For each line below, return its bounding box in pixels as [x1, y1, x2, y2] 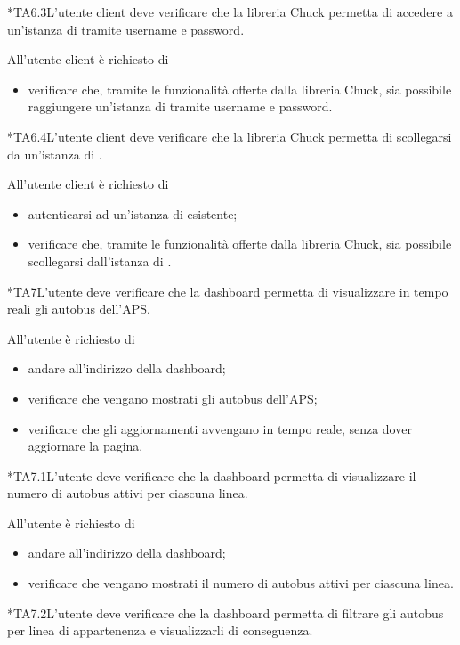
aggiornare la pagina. [28, 437, 143, 455]
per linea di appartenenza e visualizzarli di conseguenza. [7, 621, 313, 640]
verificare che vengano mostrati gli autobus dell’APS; [28, 388, 318, 407]
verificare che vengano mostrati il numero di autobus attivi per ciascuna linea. [28, 574, 454, 592]
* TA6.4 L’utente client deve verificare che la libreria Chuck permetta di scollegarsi [7, 127, 452, 145]
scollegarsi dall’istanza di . [28, 251, 172, 270]
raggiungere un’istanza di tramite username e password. [28, 97, 333, 116]
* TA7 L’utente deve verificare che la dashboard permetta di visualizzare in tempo [7, 282, 448, 300]
